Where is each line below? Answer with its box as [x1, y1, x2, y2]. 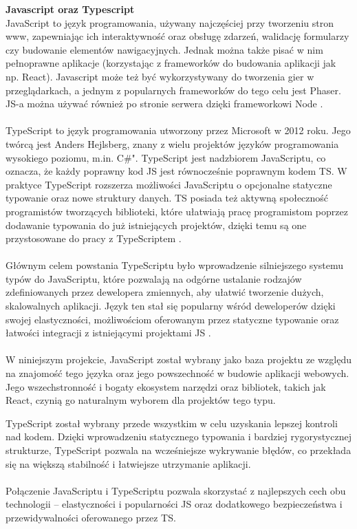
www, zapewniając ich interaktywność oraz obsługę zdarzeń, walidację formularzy [6, 29, 349, 43]
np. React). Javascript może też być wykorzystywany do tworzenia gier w [6, 69, 314, 83]
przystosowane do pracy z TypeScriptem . [6, 231, 182, 246]
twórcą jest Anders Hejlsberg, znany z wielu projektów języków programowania [6, 136, 339, 151]
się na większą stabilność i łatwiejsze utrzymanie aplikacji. [6, 456, 251, 471]
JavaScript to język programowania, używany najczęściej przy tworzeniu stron [6, 15, 334, 30]
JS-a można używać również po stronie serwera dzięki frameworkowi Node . [6, 96, 323, 111]
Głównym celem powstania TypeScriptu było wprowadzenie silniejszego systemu [6, 258, 343, 272]
